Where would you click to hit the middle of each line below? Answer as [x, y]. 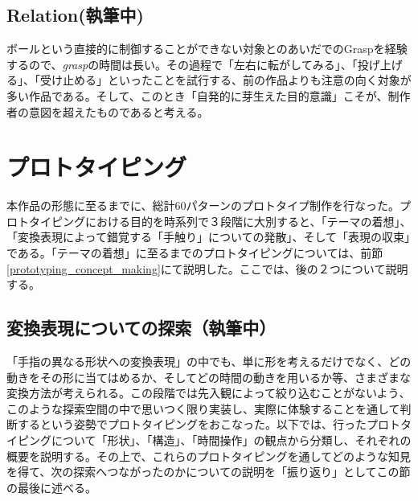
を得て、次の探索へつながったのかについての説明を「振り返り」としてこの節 [209, 472]
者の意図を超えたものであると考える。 [108, 111]
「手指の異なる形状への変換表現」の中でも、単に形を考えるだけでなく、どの [209, 361]
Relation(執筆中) [75, 15]
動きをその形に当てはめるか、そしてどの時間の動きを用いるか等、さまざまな [209, 377]
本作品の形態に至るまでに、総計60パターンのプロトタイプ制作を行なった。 [203, 205]
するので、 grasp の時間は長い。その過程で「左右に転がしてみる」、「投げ [193, 64]
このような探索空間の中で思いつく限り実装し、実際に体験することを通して [203, 408]
